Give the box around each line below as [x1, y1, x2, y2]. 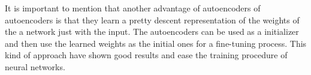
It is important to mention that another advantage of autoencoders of [5, 2, 261, 14]
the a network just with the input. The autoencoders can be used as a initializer [5, 25, 299, 38]
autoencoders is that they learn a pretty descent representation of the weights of [5, 13, 300, 26]
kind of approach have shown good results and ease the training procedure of [5, 49, 288, 61]
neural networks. [5, 60, 65, 73]
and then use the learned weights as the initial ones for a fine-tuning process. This [5, 37, 307, 49]
